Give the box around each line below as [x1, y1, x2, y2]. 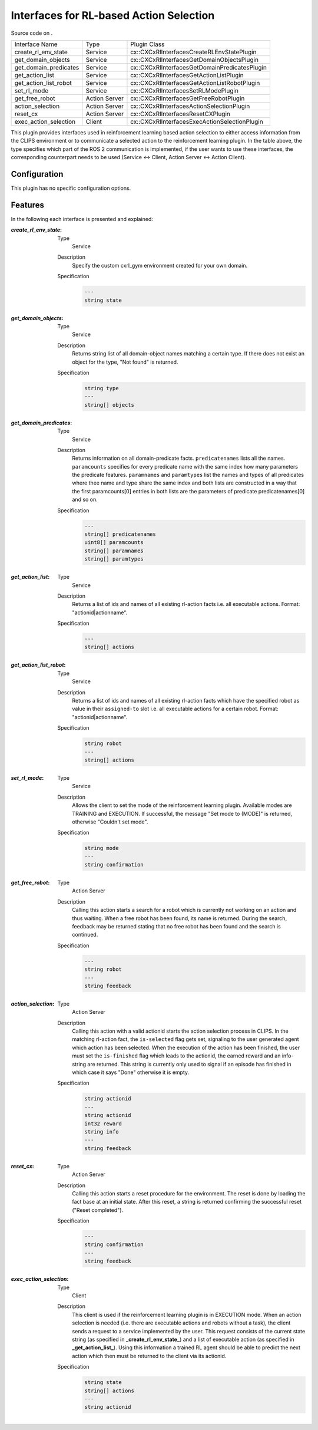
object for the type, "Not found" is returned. [72, 358, 178, 365]
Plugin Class [130, 40, 165, 48]
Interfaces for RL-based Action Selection [11, 9, 215, 22]
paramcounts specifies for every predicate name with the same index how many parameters [72, 463, 299, 470]
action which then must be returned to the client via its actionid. [72, 1352, 227, 1359]
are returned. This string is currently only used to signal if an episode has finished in [87, 1060, 291, 1067]
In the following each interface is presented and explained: [11, 215, 153, 222]
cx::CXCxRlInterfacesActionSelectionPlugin [130, 102, 250, 110]
